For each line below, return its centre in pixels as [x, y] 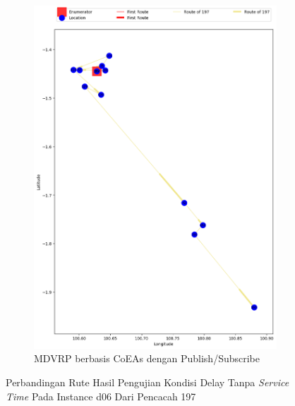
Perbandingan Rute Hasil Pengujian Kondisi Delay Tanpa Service [147, 382]
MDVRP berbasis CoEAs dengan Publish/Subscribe [147, 358]
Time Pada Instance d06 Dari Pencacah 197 [101, 396]
